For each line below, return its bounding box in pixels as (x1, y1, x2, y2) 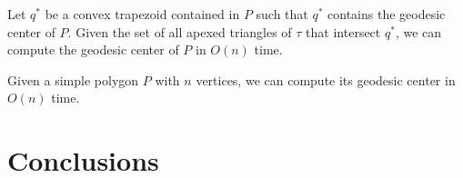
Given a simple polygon (7, 70, 139, 89)
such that (256, 5, 308, 23)
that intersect (306, 22, 381, 41)
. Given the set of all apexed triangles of (67, 22, 292, 41)
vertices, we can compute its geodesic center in (196, 70, 456, 89)
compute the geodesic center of (7, 40, 179, 59)
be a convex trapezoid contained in (45, 5, 240, 23)
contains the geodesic (327, 5, 446, 23)
